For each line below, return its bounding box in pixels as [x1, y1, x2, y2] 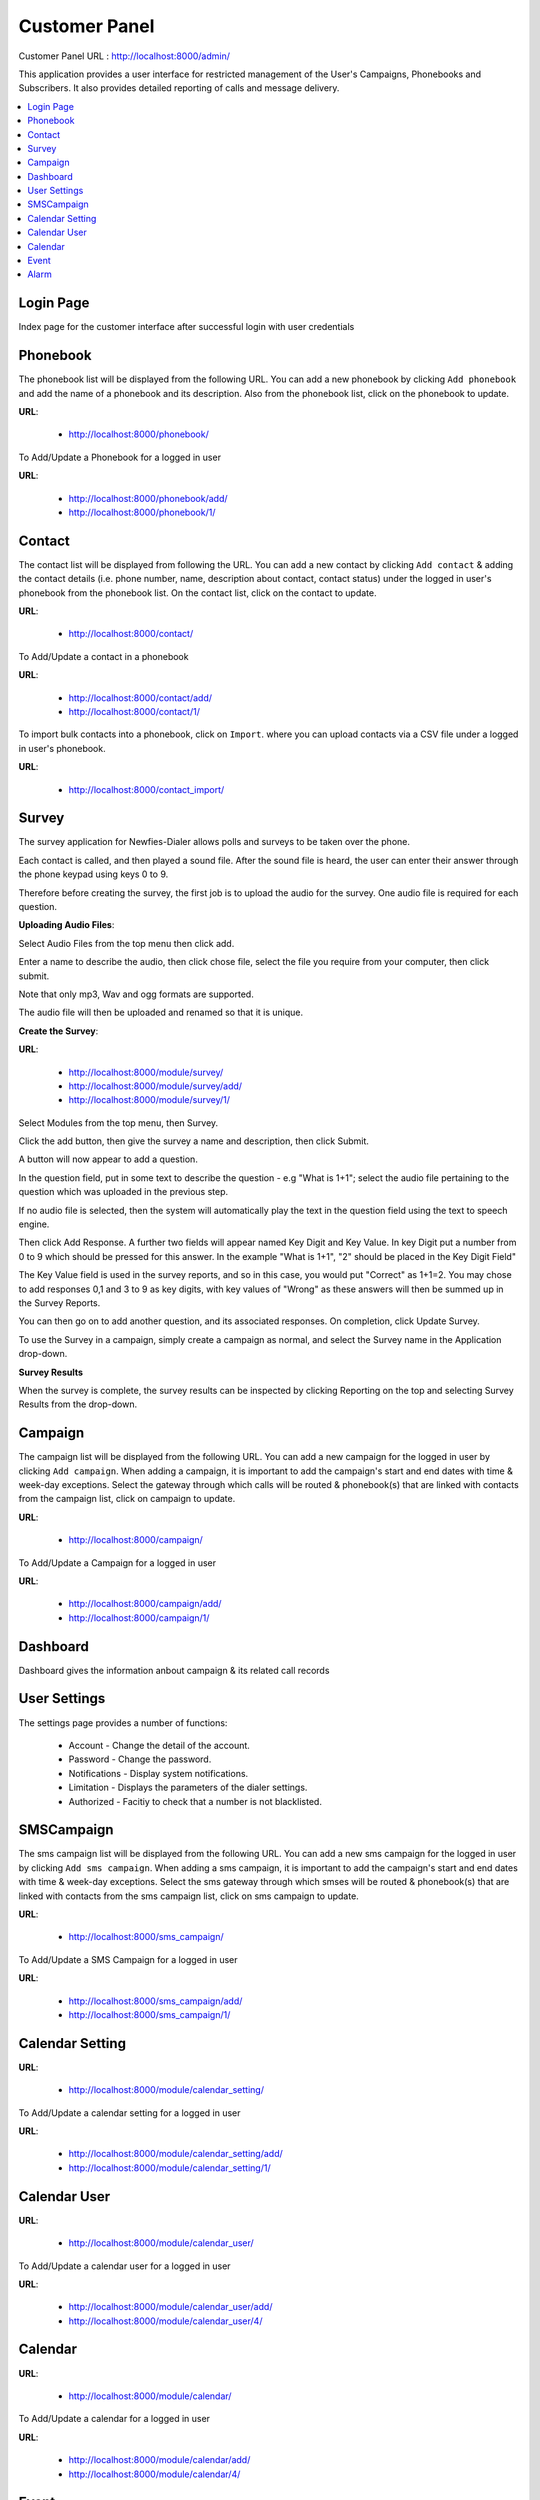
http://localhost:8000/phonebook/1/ [68, 506, 216, 518]
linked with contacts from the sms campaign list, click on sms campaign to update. [18, 1890, 359, 1902]
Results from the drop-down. [18, 1398, 138, 1410]
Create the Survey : [18, 1025, 99, 1037]
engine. [18, 1218, 50, 1230]
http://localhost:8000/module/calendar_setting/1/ [68, 2161, 271, 2174]
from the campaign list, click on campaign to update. [18, 1493, 236, 1505]
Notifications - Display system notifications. [68, 1767, 249, 1779]
